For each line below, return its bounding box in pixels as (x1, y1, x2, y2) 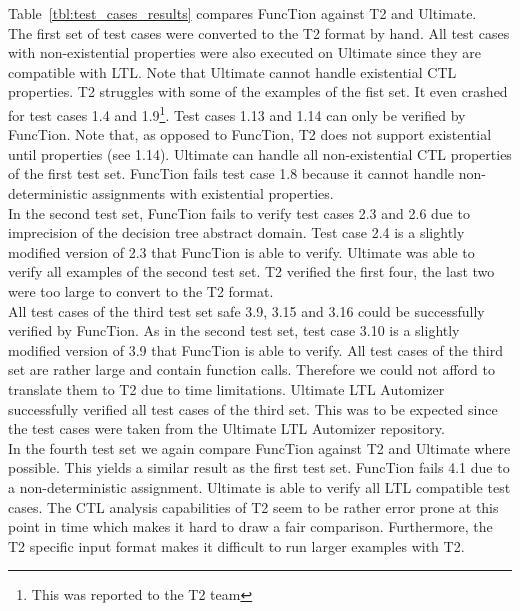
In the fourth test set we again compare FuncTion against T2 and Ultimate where (8, 437, 511, 458)
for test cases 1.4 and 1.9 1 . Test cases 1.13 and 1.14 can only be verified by (8, 101, 466, 125)
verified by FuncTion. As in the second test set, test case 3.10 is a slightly (8, 320, 460, 341)
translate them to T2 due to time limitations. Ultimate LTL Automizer (8, 378, 445, 399)
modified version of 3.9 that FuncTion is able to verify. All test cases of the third (8, 339, 503, 360)
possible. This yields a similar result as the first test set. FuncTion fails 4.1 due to (8, 457, 510, 478)
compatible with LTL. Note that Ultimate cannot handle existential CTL (8, 61, 457, 82)
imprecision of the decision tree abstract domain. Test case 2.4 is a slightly (8, 222, 465, 243)
